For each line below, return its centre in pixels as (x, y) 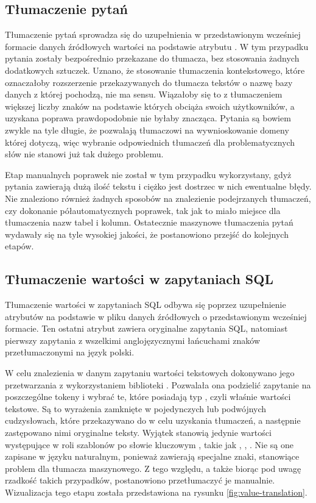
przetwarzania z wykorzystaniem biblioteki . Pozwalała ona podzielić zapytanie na (158, 384)
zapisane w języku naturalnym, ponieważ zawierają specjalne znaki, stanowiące (152, 456)
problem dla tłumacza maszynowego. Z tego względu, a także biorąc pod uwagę (153, 468)
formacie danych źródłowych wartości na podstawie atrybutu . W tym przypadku (157, 46)
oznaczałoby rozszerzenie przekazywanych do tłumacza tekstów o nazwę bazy (149, 82)
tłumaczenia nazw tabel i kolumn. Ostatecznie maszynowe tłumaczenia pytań (149, 222)
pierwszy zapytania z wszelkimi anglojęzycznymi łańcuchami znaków (133, 340)
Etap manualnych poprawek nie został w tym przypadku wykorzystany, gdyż (148, 174)
